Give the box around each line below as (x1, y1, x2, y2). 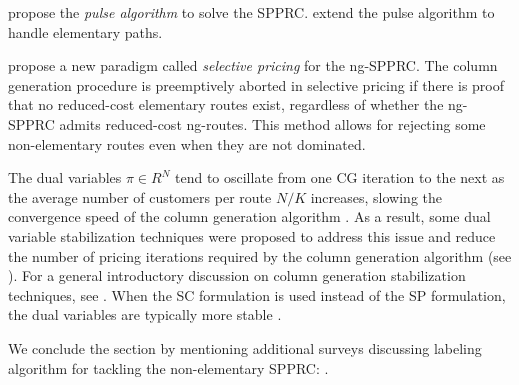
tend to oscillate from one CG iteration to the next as (174, 167, 505, 188)
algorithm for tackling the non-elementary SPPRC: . (8, 357, 329, 378)
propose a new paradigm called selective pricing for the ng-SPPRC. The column (8, 55, 498, 76)
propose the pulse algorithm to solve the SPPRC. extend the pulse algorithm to (8, 2, 495, 22)
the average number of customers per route (8, 186, 272, 207)
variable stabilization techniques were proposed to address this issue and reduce (8, 225, 496, 246)
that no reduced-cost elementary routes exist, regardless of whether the (8, 94, 444, 115)
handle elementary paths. (8, 21, 163, 42)
